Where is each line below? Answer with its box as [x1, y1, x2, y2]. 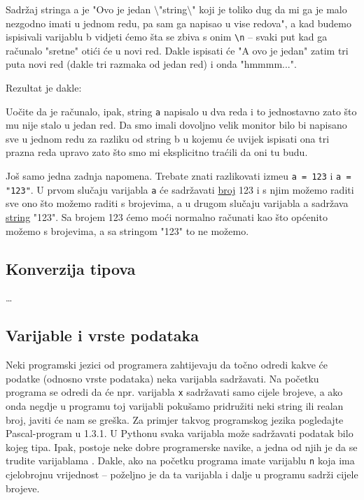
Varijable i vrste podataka [6, 324, 199, 346]
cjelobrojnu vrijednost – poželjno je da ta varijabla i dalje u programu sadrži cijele [6, 467, 358, 482]
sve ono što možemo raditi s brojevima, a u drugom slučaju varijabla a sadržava [6, 196, 349, 210]
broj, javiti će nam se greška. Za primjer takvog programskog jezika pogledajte [6, 412, 344, 427]
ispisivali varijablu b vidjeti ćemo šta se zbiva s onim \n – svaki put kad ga [6, 29, 328, 44]
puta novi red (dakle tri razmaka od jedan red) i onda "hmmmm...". [6, 57, 297, 71]
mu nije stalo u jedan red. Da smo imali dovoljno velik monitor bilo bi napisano [6, 117, 347, 132]
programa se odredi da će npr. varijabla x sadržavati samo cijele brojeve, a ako [6, 385, 343, 399]
